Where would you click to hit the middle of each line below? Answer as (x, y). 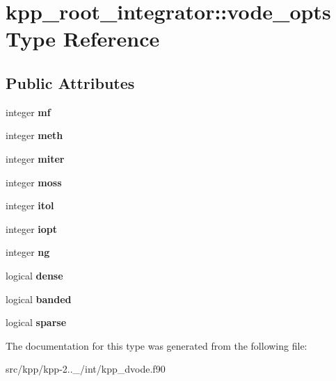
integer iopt (32, 228)
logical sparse (36, 322)
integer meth (34, 135)
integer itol (30, 205)
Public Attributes (70, 82)
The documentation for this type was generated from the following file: (157, 345)
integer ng (28, 252)
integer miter (35, 158)
